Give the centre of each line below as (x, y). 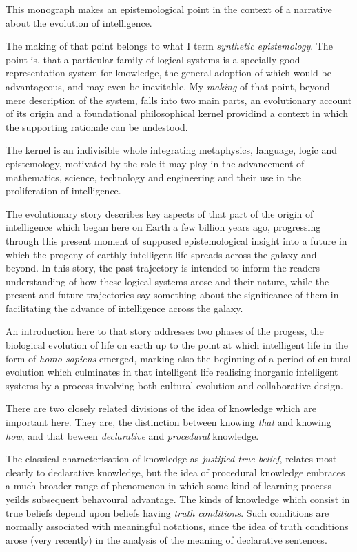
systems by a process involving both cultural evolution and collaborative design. (174, 385)
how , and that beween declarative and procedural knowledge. (132, 435)
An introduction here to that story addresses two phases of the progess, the (165, 331)
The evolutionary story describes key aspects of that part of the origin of (160, 213)
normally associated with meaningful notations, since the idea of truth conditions (177, 526)
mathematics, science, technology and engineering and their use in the (153, 177)
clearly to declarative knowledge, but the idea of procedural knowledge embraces (175, 472)
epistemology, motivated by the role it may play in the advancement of (155, 163)
